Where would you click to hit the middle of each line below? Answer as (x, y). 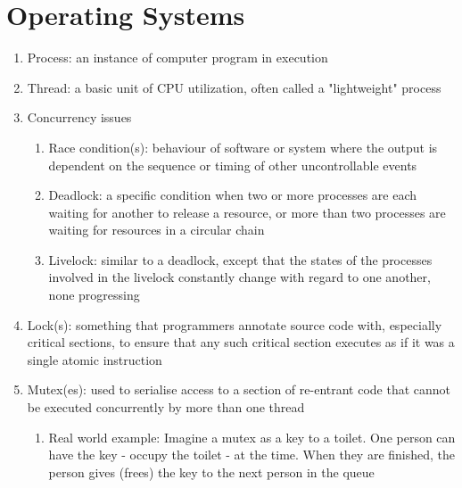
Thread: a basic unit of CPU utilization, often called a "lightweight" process (234, 87)
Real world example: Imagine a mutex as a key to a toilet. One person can (252, 437)
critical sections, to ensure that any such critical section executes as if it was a (241, 342)
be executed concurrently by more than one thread (166, 407)
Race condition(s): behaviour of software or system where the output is (243, 147)
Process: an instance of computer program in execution (177, 58)
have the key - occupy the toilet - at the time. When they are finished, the (252, 455)
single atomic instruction (95, 359)
